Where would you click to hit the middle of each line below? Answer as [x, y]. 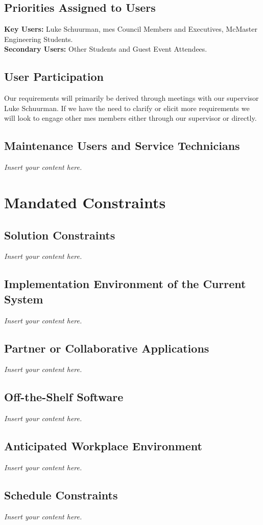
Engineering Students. [39, 39]
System [24, 299]
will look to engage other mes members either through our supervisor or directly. [130, 118]
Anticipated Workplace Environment [103, 446]
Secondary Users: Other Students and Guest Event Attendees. [106, 49]
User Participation [54, 76]
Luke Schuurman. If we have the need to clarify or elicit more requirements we [127, 108]
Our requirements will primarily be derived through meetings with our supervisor [131, 98]
